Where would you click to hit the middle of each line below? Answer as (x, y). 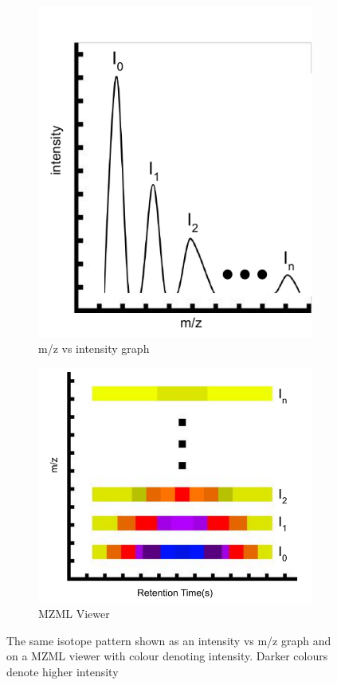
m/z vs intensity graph (94, 348)
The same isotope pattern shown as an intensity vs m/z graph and (169, 640)
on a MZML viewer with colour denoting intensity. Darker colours (167, 656)
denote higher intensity (63, 672)
